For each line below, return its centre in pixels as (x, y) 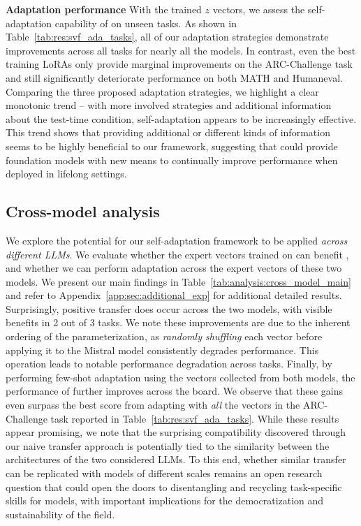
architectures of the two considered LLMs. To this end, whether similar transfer (176, 459)
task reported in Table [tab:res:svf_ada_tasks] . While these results (195, 418)
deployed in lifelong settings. (66, 174)
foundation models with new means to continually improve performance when (172, 160)
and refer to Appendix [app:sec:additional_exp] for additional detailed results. (174, 295)
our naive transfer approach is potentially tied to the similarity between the (168, 445)
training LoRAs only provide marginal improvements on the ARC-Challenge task (179, 64)
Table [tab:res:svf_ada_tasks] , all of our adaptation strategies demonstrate (167, 37)
